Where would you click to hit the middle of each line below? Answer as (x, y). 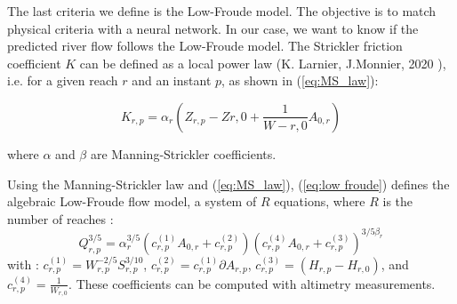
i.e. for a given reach (63, 80)
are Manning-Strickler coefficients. (183, 153)
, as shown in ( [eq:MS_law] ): (300, 80)
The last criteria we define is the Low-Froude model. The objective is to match (222, 11)
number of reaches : (60, 218)
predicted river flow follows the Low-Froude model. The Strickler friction (205, 46)
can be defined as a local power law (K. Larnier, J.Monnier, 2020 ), (263, 63)
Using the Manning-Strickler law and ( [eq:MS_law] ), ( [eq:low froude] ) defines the (228, 184)
